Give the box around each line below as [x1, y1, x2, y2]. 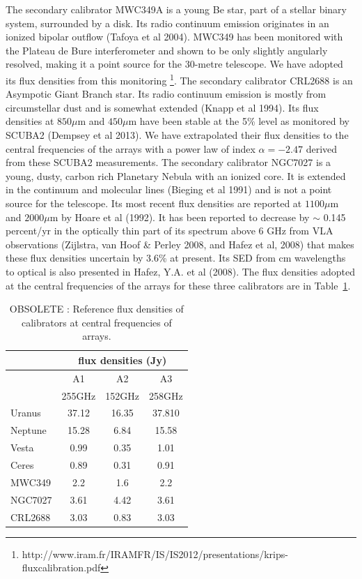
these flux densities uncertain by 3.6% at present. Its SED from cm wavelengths [6, 250, 346, 265]
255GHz [61, 388, 96, 403]
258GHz [149, 388, 183, 403]
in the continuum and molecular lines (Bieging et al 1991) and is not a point [6, 182, 332, 197]
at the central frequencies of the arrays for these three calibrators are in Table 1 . [6, 278, 351, 292]
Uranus [10, 405, 41, 420]
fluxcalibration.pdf [22, 560, 101, 575]
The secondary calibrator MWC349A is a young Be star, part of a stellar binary [6, 2, 347, 16]
